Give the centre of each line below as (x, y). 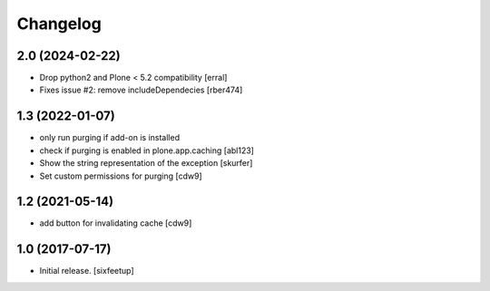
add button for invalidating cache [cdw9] (116, 223)
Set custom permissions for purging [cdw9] (121, 176)
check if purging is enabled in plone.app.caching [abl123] (147, 150)
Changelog (59, 24)
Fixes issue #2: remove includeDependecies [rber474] (141, 90)
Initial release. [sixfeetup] (87, 271)
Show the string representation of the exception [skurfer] (146, 163)
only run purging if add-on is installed (110, 138)
